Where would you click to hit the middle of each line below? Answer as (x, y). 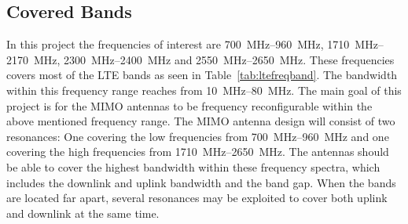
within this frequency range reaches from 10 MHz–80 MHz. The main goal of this (204, 90)
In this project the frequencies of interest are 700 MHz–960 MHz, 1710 (178, 44)
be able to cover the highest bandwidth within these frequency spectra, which (193, 166)
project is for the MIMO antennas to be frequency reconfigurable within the (189, 105)
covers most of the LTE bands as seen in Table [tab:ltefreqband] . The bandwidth (202, 75)
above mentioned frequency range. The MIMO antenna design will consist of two (201, 121)
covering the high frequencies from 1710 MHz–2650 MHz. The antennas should (198, 152)
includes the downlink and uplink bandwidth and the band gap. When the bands (201, 182)
